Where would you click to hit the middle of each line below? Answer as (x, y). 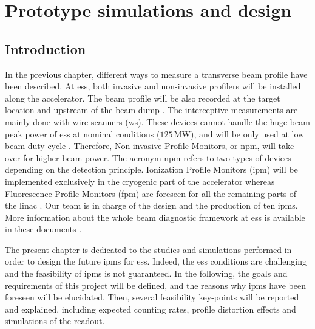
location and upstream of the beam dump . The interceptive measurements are (151, 110)
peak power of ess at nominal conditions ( (83, 133)
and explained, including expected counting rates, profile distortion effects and (151, 309)
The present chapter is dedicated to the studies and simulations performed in (148, 249)
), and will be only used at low (247, 133)
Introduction (46, 48)
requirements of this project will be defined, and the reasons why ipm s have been (155, 285)
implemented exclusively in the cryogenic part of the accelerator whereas (140, 181)
